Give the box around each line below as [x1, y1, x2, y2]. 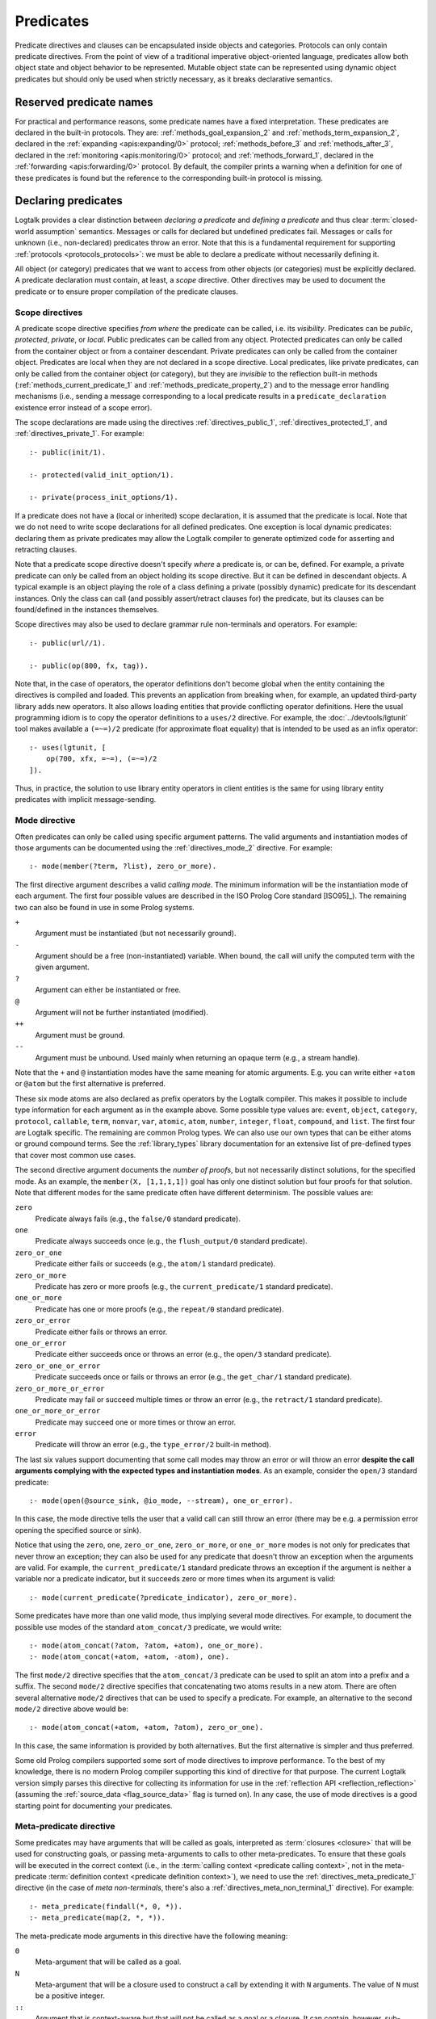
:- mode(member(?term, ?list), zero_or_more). [29, 862, 217, 871]
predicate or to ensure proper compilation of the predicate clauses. [15, 287, 238, 296]
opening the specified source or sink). [15, 1525, 141, 1534]
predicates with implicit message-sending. [15, 795, 157, 804]
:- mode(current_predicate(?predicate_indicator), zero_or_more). [29, 1593, 298, 1602]
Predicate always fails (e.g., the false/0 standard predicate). [35, 1214, 241, 1224]
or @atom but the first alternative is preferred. [15, 1079, 166, 1089]
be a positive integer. [35, 1991, 105, 2000]
